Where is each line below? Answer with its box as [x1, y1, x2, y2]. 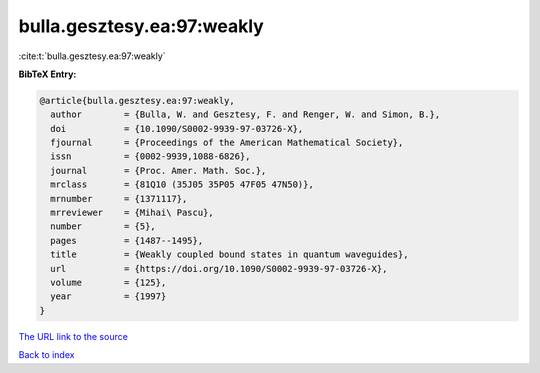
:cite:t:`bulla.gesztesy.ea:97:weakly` [18, 50, 166, 62]
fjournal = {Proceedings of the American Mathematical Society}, [50, 137, 404, 149]
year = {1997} [50, 291, 167, 302]
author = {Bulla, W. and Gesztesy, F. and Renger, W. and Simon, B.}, [50, 109, 441, 120]
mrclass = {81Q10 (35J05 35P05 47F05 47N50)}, [50, 179, 314, 190]
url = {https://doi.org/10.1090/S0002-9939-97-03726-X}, [50, 263, 388, 274]
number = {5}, [50, 221, 157, 232]
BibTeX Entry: [18, 68, 77, 80]
